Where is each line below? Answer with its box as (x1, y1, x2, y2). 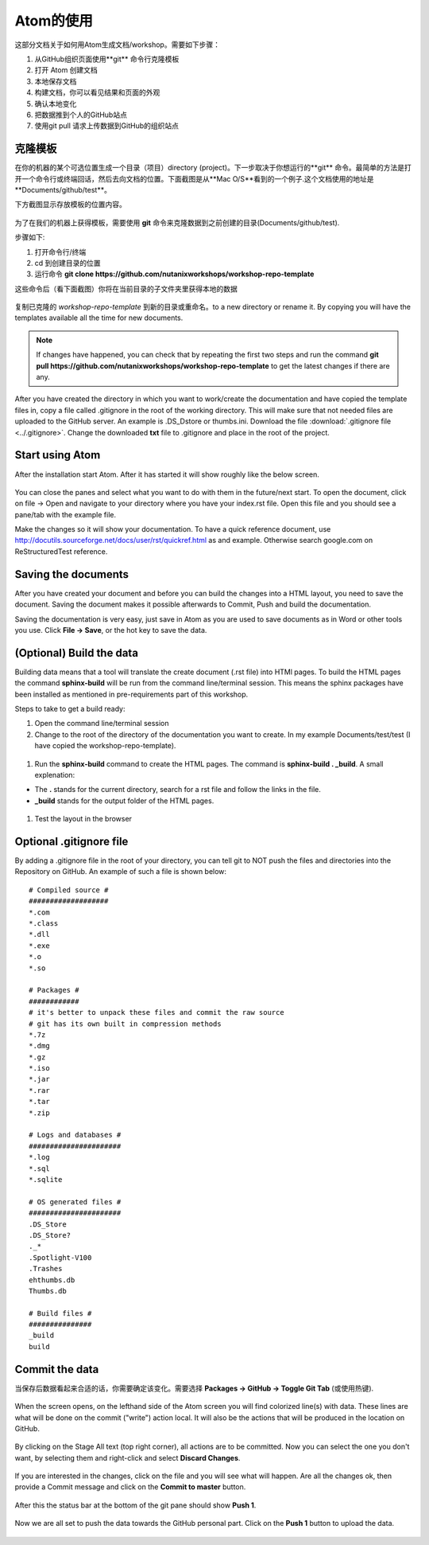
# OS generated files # (29, 1197, 122, 1206)
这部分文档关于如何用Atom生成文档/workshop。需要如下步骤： (14, 40, 220, 49)
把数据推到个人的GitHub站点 (34, 110, 127, 119)
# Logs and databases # (29, 1130, 122, 1140)
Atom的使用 (14, 12, 93, 29)
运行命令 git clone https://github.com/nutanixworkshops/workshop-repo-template (34, 269, 315, 279)
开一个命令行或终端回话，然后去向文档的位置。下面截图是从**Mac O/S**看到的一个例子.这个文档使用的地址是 (14, 174, 374, 183)
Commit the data (14, 1362, 99, 1376)
